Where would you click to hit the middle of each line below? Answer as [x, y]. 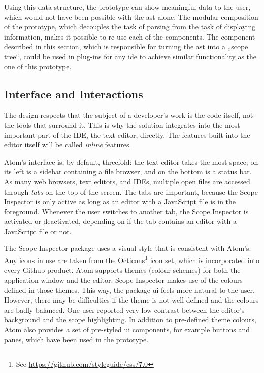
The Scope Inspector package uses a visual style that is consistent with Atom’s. [128, 248]
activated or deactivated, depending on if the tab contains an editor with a [120, 221]
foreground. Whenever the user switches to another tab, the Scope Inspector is [126, 211]
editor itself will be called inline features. [68, 145]
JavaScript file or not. [38, 231]
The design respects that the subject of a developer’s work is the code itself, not [129, 115]
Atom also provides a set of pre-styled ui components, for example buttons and [127, 329]
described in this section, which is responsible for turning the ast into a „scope [126, 46]
